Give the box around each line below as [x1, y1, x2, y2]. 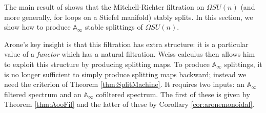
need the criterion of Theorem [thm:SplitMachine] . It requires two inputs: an [4, 79, 245, 89]
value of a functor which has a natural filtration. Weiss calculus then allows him [4, 49, 255, 59]
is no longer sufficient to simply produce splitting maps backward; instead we [4, 69, 247, 79]
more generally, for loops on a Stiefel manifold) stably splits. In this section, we [4, 11, 253, 22]
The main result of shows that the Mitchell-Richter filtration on [4, 2, 204, 12]
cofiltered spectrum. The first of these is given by [96, 88, 250, 99]
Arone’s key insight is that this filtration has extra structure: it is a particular [4, 38, 249, 49]
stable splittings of [85, 21, 143, 32]
